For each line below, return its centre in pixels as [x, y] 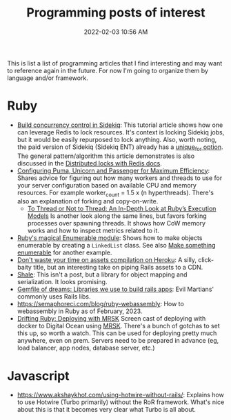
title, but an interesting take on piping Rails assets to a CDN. [118, 268]
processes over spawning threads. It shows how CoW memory [116, 223]
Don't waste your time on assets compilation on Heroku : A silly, [107, 260]
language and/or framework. [48, 78]
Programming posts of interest [116, 13]
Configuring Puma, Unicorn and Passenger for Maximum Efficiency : [113, 170]
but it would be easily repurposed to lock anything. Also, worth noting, [117, 139]
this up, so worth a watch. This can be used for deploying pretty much [117, 333]
